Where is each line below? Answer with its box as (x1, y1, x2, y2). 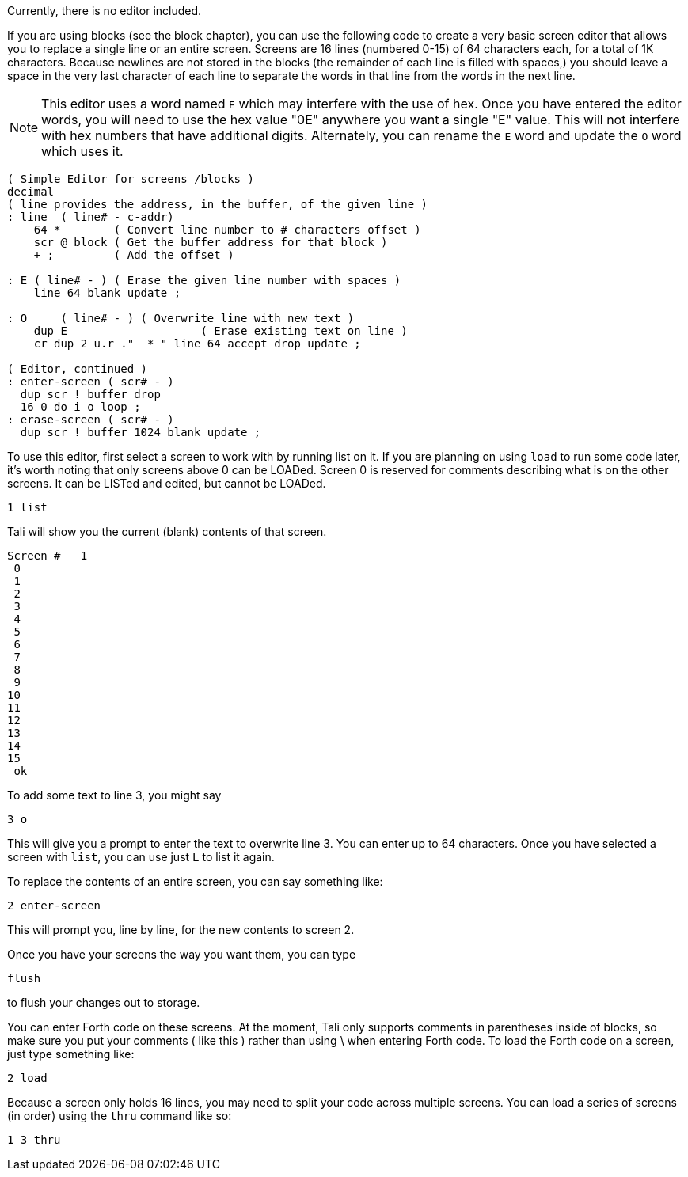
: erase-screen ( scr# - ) (7, 413, 174, 426)
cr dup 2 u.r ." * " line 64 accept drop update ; (33, 337, 361, 350)
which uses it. (41, 143, 124, 159)
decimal (7, 185, 55, 198)
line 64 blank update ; (33, 287, 181, 299)
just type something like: (7, 1047, 135, 1061)
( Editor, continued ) (7, 363, 148, 375)
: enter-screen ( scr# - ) (7, 375, 174, 388)
